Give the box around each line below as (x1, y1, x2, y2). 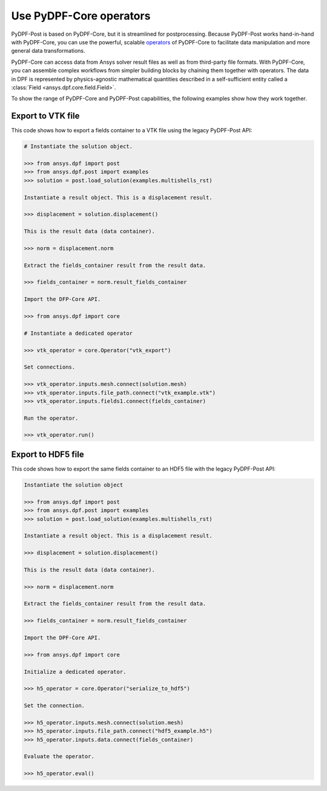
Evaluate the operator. (24, 753, 95, 760)
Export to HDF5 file (11, 449, 84, 459)
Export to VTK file (11, 111, 80, 121)
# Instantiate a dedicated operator (24, 329, 133, 337)
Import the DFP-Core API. (24, 296, 101, 303)
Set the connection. (24, 702, 85, 709)
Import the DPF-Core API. (24, 634, 101, 641)
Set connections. (24, 364, 76, 371)
